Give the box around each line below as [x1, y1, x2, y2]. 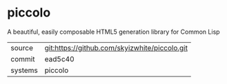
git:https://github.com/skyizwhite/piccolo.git [44, 43, 188, 52]
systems [10, 65, 38, 75]
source [10, 43, 33, 52]
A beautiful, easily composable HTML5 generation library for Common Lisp [7, 28, 220, 36]
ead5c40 [44, 54, 75, 63]
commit [10, 54, 35, 63]
